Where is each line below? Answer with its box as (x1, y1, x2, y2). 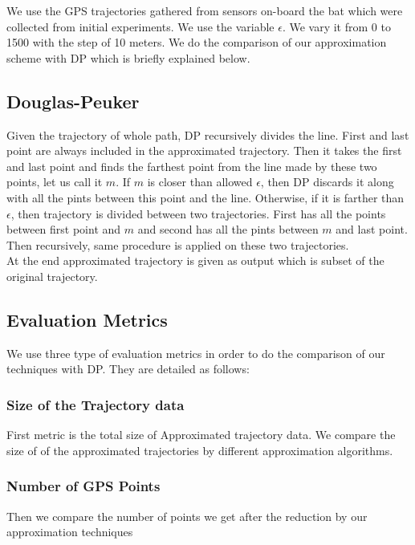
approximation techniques (6, 523, 133, 540)
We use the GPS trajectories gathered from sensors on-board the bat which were (6, 2, 403, 18)
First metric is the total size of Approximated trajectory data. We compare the (6, 426, 396, 443)
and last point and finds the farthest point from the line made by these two (6, 157, 377, 174)
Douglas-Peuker (6, 88, 140, 113)
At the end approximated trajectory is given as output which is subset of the (6, 252, 384, 269)
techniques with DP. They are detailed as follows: (6, 360, 250, 377)
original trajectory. (6, 267, 98, 284)
